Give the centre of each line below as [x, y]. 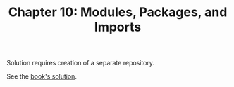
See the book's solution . [42, 76]
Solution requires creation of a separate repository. [81, 63]
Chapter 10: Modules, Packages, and [118, 12]
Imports [118, 27]
